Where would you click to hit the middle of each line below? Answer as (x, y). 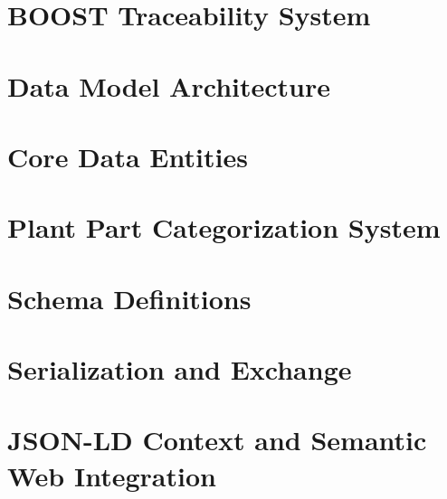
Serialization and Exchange (180, 369)
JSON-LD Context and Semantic (217, 440)
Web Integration (112, 475)
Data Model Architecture (169, 85)
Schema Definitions (129, 298)
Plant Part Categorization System (224, 227)
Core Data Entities (128, 156)
